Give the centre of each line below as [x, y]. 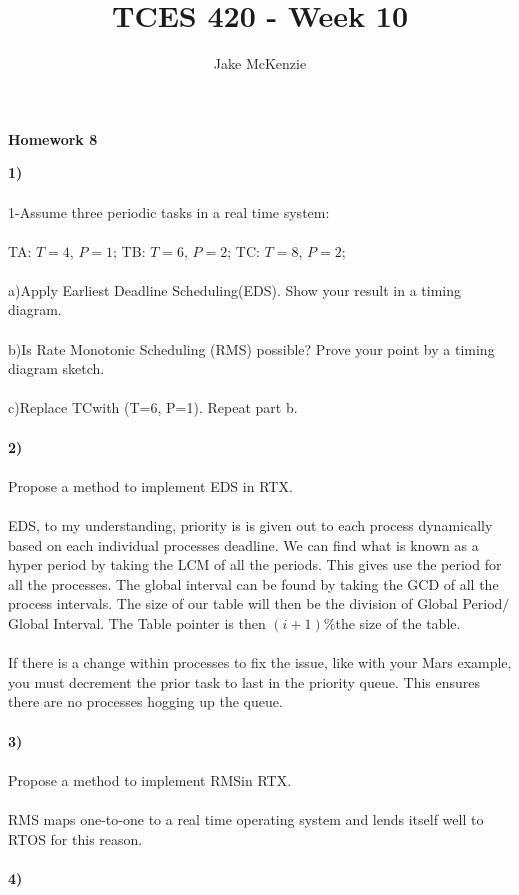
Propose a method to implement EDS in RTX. [150, 485]
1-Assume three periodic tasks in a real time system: [169, 211]
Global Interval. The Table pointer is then [137, 622]
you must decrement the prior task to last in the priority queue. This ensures [244, 681]
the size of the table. [398, 622]
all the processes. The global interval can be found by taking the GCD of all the [253, 583]
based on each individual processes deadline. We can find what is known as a [243, 544]
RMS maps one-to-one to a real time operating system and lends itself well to [246, 818]
